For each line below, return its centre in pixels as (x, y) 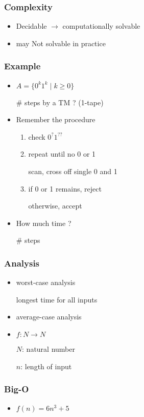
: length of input (46, 366)
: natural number (49, 348)
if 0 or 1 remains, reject (65, 188)
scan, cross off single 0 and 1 (73, 171)
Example (22, 66)
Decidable (31, 26)
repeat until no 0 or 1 (62, 154)
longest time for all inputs (57, 299)
